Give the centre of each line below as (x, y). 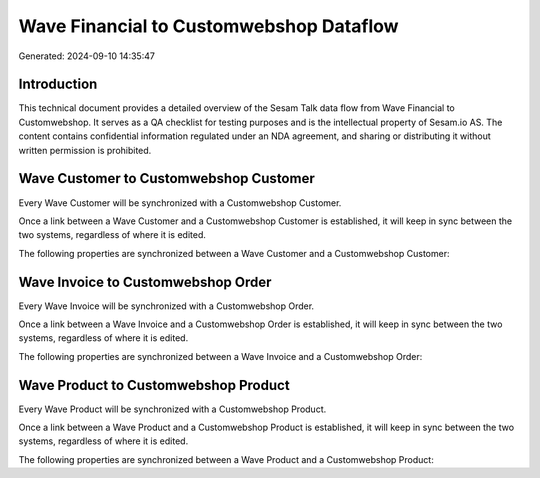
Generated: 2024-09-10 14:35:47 (86, 56)
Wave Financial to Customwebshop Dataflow (208, 26)
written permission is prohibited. (85, 150)
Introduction (58, 84)
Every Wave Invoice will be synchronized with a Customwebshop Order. (166, 306)
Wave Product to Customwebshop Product (154, 385)
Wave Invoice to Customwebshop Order (145, 281)
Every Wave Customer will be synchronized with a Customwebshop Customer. (180, 202)
